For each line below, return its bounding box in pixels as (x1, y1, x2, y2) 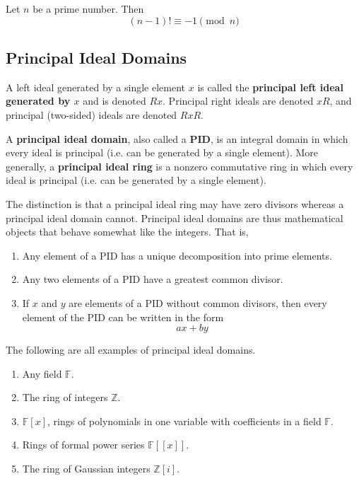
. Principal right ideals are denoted (163, 93, 314, 108)
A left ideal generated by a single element (6, 79, 186, 94)
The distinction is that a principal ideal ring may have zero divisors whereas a (6, 196, 344, 211)
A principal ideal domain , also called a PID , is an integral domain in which (6, 131, 348, 146)
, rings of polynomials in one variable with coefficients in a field (47, 413, 322, 428)
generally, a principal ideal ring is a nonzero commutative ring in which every (6, 158, 353, 173)
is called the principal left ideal (197, 79, 343, 94)
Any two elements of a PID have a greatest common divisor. (22, 272, 283, 286)
